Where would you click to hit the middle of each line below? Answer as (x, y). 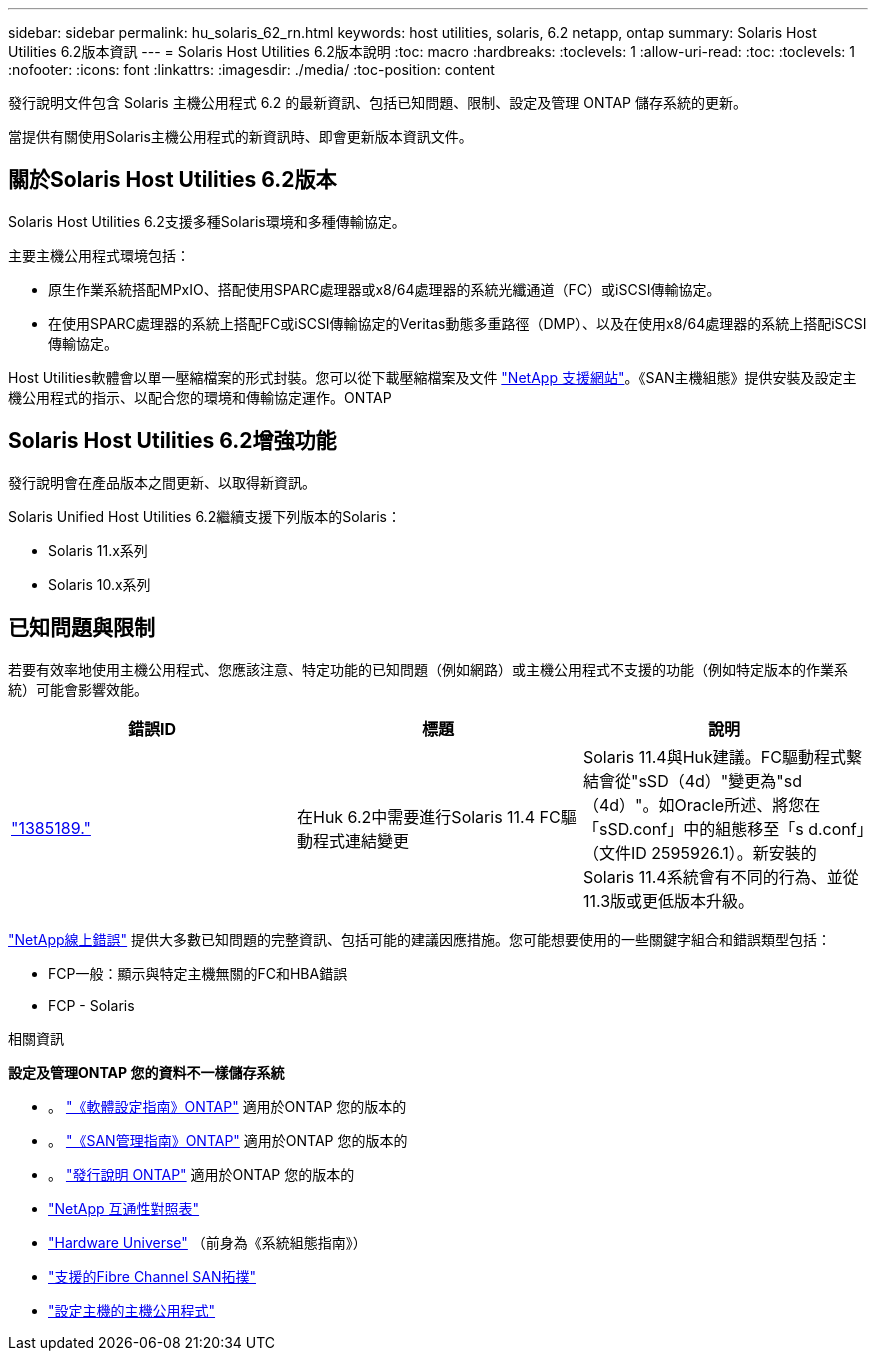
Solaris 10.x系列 (99, 584)
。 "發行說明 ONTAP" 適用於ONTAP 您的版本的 (201, 1174)
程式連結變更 (360, 840)
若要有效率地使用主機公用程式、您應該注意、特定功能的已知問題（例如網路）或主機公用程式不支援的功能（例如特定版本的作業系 (428, 669)
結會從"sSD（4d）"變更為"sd (692, 780)
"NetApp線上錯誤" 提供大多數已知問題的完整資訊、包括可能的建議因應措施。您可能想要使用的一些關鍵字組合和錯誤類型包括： (420, 939)
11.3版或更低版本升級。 (668, 900)
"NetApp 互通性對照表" (124, 1208)
